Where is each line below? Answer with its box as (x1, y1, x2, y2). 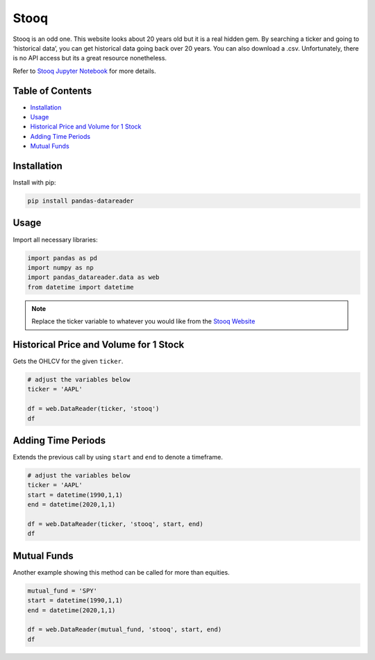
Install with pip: (12, 178, 56, 187)
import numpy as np (27, 264, 94, 271)
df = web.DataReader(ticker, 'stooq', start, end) (27, 521, 204, 527)
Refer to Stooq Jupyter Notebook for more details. (12, 67, 156, 75)
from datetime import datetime (27, 283, 135, 291)
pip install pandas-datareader (27, 197, 135, 205)
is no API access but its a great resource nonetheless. (12, 54, 167, 62)
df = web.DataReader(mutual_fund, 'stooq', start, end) (27, 625, 222, 634)
